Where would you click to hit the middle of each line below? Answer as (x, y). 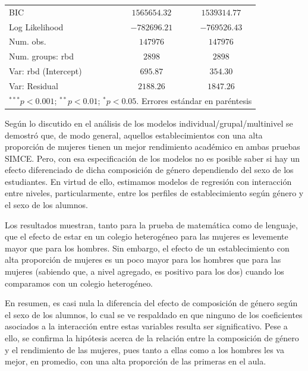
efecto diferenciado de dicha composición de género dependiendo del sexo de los (149, 170)
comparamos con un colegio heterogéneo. (79, 283)
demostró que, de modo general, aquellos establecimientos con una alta (134, 135)
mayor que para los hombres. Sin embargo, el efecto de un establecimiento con (147, 248)
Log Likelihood (36, 26)
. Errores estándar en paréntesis (194, 100)
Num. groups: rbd (42, 56)
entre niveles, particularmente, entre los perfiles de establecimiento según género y (154, 193)
